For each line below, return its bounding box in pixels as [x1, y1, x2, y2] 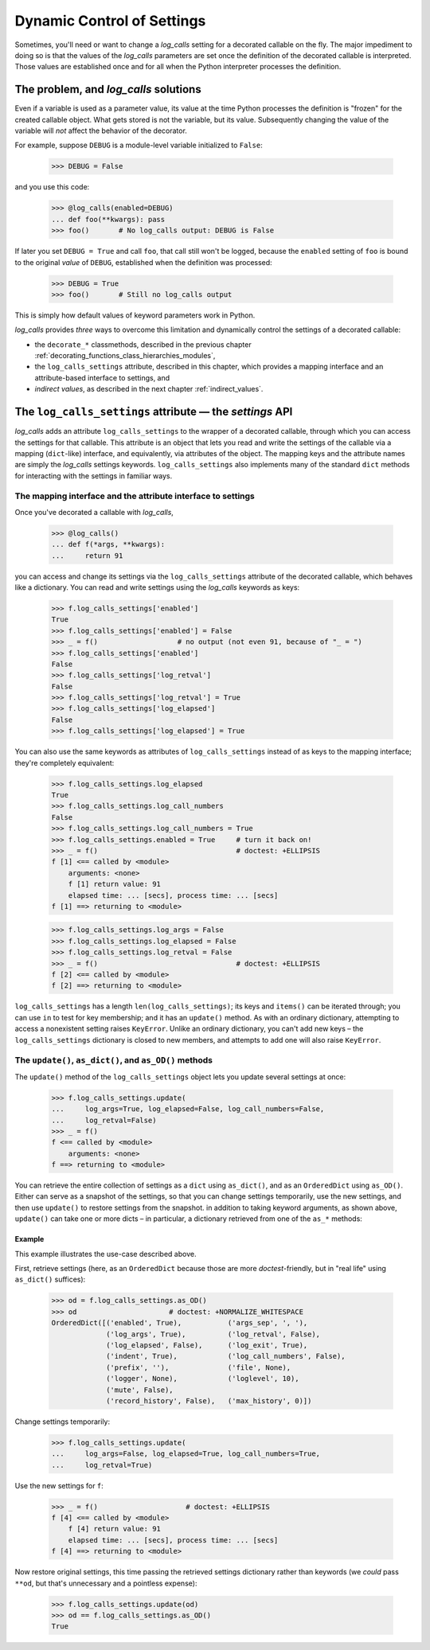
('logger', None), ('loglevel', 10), [106, 1374, 299, 1383]
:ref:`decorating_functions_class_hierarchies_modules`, [34, 351, 216, 361]
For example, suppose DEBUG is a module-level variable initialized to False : [14, 140, 263, 150]
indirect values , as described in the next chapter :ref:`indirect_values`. [34, 384, 264, 394]
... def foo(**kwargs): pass [51, 215, 166, 224]
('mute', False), [106, 1385, 174, 1395]
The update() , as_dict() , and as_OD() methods [14, 1055, 213, 1066]
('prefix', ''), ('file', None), [106, 1363, 291, 1372]
